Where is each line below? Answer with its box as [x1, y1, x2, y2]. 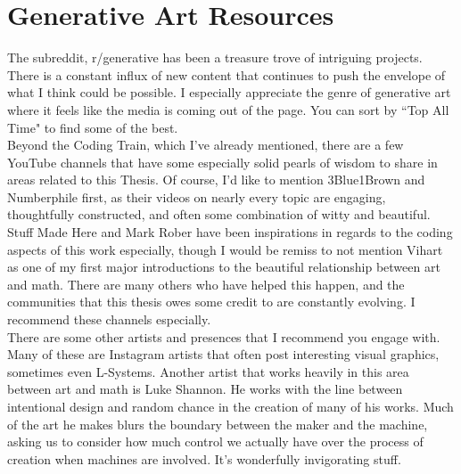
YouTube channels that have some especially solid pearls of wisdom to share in [7, 152, 438, 171]
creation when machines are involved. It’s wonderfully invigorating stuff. [7, 449, 401, 468]
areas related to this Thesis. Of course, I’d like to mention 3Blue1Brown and [7, 170, 425, 189]
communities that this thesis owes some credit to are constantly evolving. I [7, 292, 416, 311]
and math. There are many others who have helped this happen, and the [7, 274, 405, 293]
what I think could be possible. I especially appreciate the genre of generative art [7, 83, 451, 102]
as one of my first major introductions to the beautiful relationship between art [7, 257, 440, 276]
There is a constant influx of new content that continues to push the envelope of [7, 65, 446, 84]
